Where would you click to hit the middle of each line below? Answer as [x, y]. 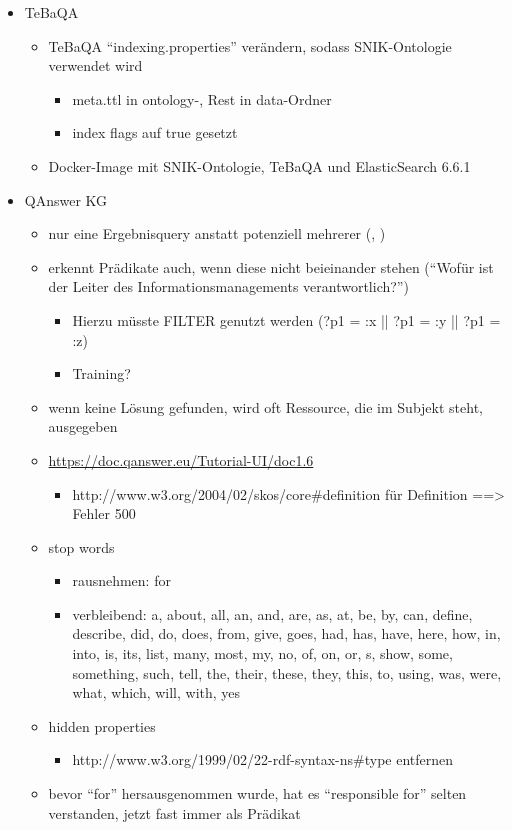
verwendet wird [95, 65]
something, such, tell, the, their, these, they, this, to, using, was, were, [287, 672]
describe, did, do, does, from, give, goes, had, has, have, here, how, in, [286, 633]
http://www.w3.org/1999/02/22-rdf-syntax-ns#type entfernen [263, 759]
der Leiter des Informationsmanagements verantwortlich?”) [228, 286]
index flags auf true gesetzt [155, 132]
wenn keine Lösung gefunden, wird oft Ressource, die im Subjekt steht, [265, 406]
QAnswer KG [66, 199]
